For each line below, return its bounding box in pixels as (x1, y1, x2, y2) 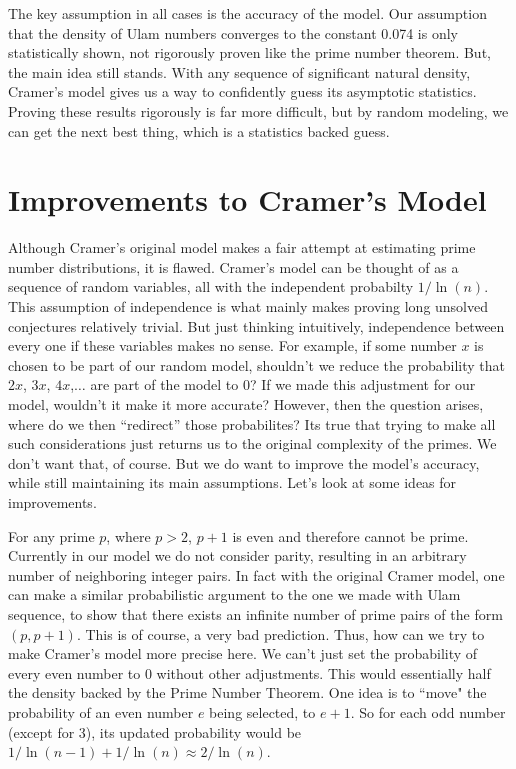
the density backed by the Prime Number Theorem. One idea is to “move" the (8, 682, 487, 703)
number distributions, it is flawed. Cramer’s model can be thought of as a (8, 256, 459, 277)
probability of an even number (8, 701, 194, 722)
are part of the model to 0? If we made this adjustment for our (90, 374, 476, 395)
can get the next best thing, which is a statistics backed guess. (8, 120, 390, 141)
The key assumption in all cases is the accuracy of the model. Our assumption (8, 3, 487, 23)
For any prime (8, 525, 95, 546)
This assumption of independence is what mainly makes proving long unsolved (8, 296, 489, 317)
